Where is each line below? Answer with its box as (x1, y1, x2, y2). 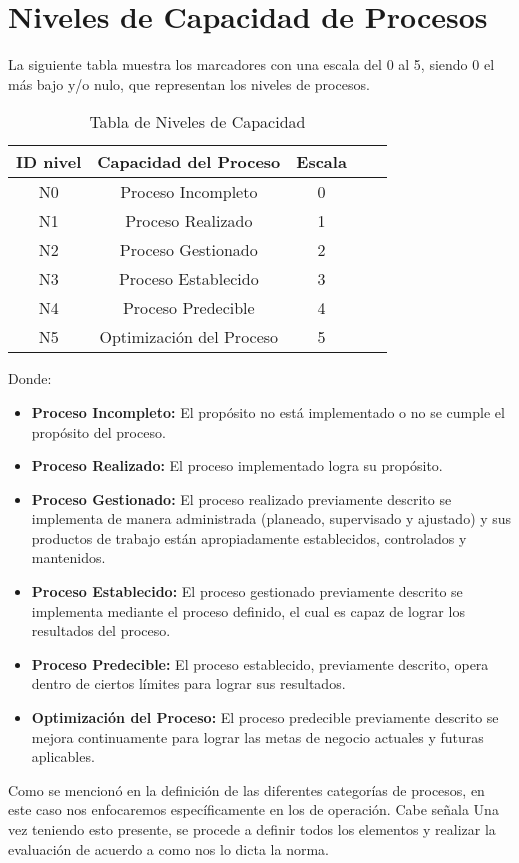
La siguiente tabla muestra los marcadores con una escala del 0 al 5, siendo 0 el (8, 54, 495, 75)
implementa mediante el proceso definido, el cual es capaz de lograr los (31, 600, 465, 621)
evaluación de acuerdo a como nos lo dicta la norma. (8, 838, 329, 859)
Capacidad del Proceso (97, 150, 281, 174)
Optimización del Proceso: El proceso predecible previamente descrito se (31, 707, 499, 728)
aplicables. (31, 746, 95, 767)
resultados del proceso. (31, 620, 171, 641)
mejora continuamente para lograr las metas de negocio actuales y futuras (31, 726, 484, 747)
